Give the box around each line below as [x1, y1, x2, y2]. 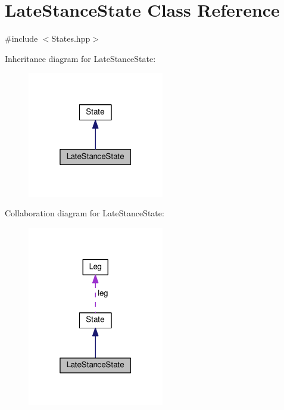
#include [5, 32, 38, 45]
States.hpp [51, 32, 90, 45]
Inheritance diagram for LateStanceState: [5, 52, 156, 64]
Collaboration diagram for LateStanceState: [5, 207, 164, 219]
